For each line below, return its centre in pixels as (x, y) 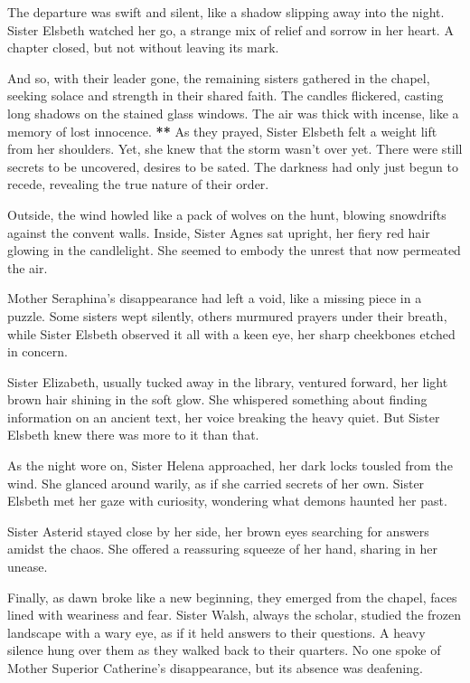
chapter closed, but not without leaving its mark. (143, 47)
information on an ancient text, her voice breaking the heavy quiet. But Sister (224, 417)
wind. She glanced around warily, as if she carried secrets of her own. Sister (216, 483)
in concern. (38, 351)
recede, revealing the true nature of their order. (138, 184)
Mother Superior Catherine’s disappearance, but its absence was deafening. (215, 668)
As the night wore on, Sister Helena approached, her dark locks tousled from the (230, 465)
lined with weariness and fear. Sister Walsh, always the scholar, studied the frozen (235, 615)
